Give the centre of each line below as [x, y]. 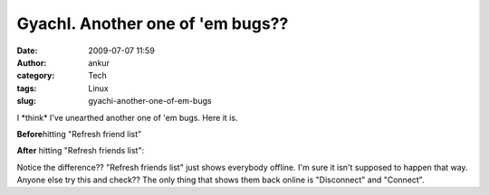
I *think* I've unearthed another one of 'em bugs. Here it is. [127, 117]
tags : [27, 88]
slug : [26, 101]
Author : [32, 62]
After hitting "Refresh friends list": [81, 151]
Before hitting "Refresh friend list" [79, 134]
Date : [27, 51]
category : [36, 76]
